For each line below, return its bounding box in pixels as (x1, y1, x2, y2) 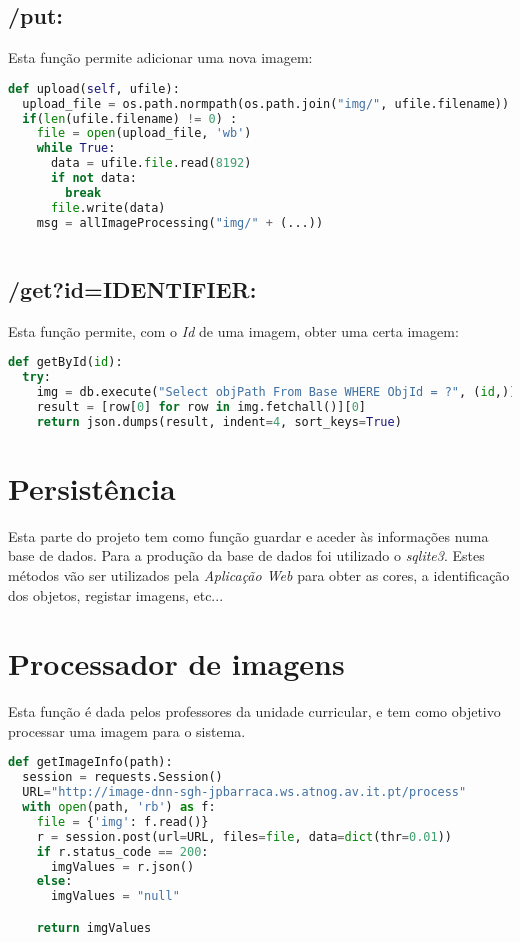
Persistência (8, 467, 176, 508)
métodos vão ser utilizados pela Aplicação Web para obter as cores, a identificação (8, 564, 510, 585)
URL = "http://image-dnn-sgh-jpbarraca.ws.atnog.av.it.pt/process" (22, 785, 467, 800)
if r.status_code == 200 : (36, 844, 209, 859)
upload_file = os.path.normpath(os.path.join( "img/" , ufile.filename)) (22, 96, 510, 111)
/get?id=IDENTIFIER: (8, 273, 257, 304)
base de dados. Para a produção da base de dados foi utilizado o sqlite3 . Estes (8, 545, 485, 566)
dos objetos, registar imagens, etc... (8, 584, 224, 605)
